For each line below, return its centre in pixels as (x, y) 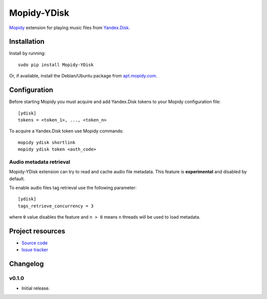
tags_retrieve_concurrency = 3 (56, 206)
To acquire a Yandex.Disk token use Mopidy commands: (66, 131)
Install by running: (27, 53)
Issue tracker (35, 250)
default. (17, 179)
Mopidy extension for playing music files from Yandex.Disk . (70, 28)
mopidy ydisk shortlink (47, 142)
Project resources (37, 231)
